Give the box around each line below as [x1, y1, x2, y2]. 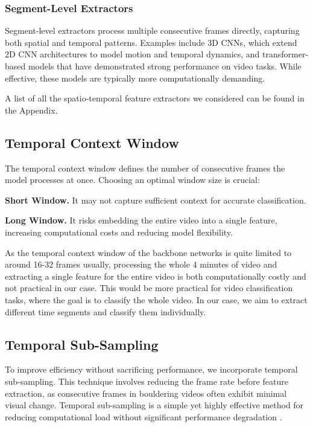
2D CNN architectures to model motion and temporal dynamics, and [5, 48, 260, 60]
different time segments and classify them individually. [5, 305, 206, 318]
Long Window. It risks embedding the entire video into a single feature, [5, 214, 277, 226]
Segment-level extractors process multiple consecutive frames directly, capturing [5, 24, 300, 37]
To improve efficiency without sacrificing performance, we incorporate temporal [5, 363, 298, 376]
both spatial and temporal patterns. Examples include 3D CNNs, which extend [5, 36, 297, 48]
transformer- [262, 48, 309, 60]
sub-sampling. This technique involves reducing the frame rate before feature [5, 374, 288, 387]
